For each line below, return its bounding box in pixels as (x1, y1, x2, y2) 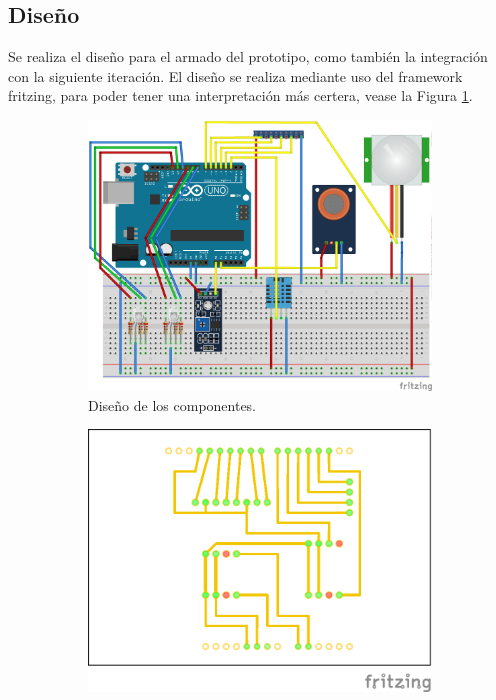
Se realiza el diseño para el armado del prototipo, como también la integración (8, 46, 488, 67)
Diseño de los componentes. (88, 394, 257, 415)
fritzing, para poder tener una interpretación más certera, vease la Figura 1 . (8, 85, 473, 106)
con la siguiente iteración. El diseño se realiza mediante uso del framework (8, 65, 463, 86)
